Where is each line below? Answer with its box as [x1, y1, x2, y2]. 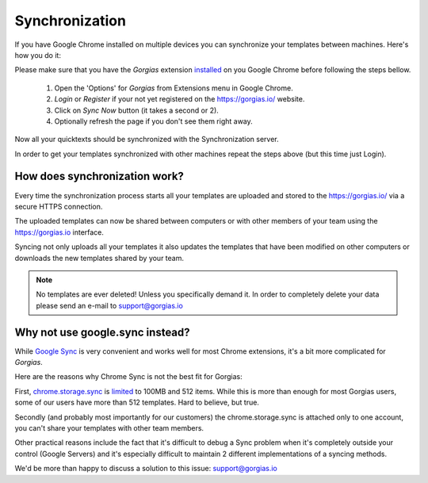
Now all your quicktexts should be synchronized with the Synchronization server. [14, 135, 279, 144]
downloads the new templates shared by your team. [14, 253, 185, 263]
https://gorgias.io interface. [14, 227, 105, 237]
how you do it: [14, 50, 61, 59]
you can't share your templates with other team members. [14, 423, 204, 432]
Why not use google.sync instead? [14, 325, 190, 339]
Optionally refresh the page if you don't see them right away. [54, 116, 253, 126]
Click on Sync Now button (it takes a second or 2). [54, 105, 220, 115]
